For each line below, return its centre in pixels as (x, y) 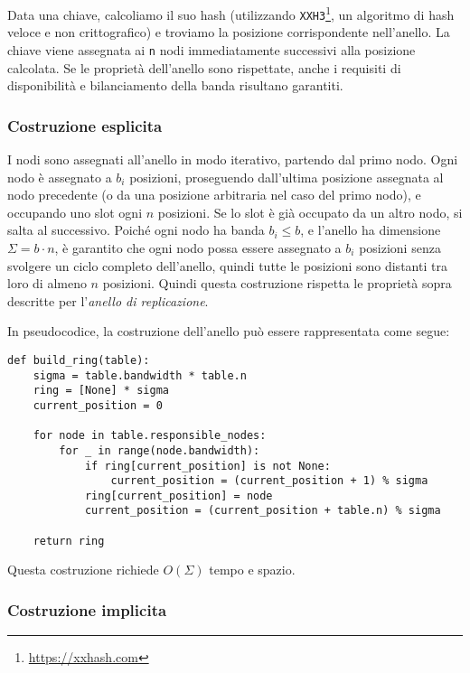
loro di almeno (47, 283)
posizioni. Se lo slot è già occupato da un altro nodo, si (310, 212)
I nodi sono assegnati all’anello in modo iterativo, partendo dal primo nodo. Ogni (233, 159)
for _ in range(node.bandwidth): (160, 450)
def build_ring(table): (79, 360)
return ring (69, 541)
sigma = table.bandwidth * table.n (140, 375)
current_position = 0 (98, 405)
